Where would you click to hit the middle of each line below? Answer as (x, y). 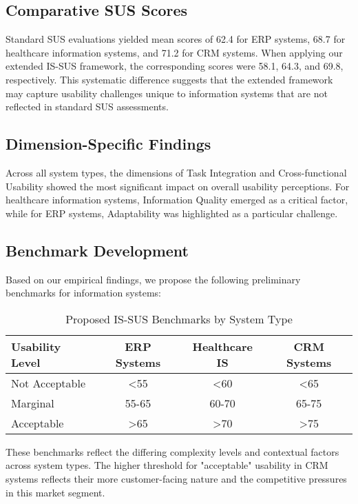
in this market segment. (55, 492)
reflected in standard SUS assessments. (87, 107)
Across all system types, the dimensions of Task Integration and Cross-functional (176, 172)
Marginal (33, 403)
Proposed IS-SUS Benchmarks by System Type (179, 319)
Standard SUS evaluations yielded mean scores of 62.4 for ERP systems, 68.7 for (176, 39)
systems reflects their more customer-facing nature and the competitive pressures (176, 478)
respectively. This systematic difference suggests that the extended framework (169, 79)
